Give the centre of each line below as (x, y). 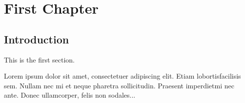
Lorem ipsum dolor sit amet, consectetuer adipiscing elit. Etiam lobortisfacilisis (122, 76)
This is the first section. (39, 59)
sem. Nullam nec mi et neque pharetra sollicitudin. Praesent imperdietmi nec (119, 85)
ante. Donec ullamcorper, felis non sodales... (70, 95)
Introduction (37, 39)
